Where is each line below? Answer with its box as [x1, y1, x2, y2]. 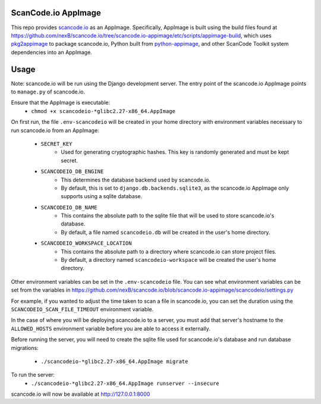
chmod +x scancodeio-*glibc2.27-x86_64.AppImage [31, 108, 175, 114]
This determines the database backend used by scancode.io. [61, 176, 211, 183]
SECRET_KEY [40, 140, 73, 147]
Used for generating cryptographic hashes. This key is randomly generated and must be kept [61, 149, 289, 156]
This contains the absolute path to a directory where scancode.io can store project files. [61, 248, 276, 255]
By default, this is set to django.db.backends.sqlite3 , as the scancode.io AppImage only [61, 184, 289, 192]
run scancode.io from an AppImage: [11, 127, 99, 134]
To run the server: [11, 371, 55, 378]
